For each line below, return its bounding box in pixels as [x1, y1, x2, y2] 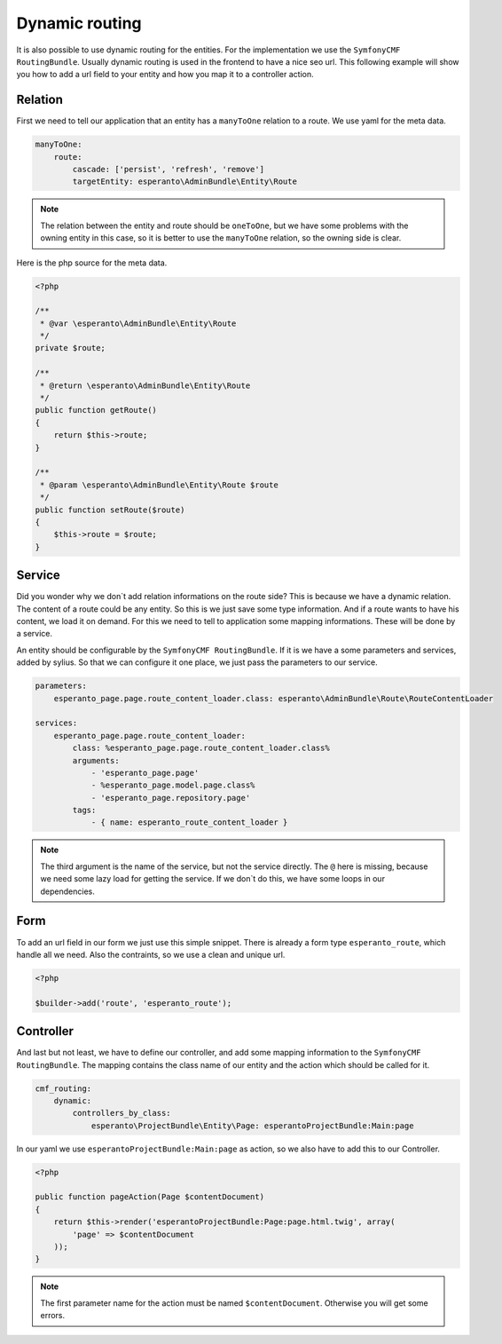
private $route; [35, 343, 106, 353]
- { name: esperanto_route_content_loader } [90, 818, 288, 827]
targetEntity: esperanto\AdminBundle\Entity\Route [72, 177, 297, 186]
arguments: [72, 755, 120, 765]
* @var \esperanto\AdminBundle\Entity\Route [40, 318, 237, 328]
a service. [16, 629, 53, 639]
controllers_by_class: [72, 1108, 172, 1119]
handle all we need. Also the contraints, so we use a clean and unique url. [16, 949, 286, 960]
